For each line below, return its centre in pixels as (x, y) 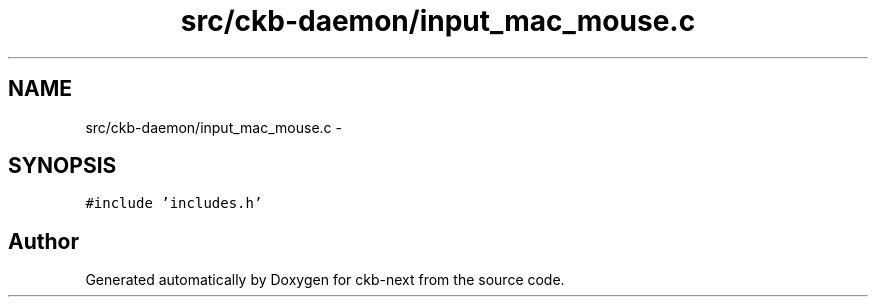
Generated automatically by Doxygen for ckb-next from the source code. (325, 280)
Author (43, 241)
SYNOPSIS (62, 166)
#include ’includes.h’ (174, 203)
